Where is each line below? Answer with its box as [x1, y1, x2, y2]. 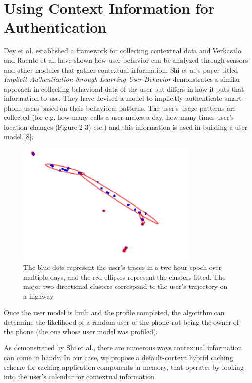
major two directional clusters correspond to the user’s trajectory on [23, 281, 228, 291]
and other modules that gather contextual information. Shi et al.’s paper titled [4, 64, 238, 75]
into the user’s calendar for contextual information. [4, 371, 156, 382]
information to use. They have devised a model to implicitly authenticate [4, 93, 222, 103]
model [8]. [4, 131, 34, 141]
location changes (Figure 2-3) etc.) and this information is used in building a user [4, 122, 248, 132]
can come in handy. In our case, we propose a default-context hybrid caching [4, 352, 233, 362]
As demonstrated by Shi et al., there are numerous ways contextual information [4, 343, 242, 353]
